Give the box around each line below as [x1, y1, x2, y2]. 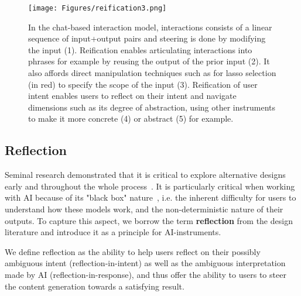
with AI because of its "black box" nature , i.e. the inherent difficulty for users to [5, 191, 296, 204]
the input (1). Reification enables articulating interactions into [28, 43, 252, 56]
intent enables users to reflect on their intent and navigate [28, 90, 237, 102]
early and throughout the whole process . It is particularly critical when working [5, 180, 295, 192]
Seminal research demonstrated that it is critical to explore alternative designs [5, 168, 286, 181]
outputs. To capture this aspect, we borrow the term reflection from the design [5, 214, 293, 226]
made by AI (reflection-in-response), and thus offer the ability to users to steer [5, 268, 286, 280]
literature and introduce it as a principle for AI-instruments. [5, 226, 221, 238]
